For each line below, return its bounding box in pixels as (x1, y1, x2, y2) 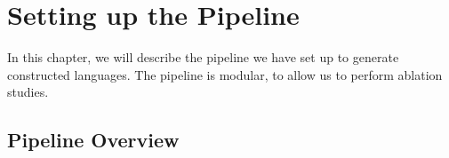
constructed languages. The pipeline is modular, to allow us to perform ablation (7, 65, 443, 83)
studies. (7, 83, 49, 101)
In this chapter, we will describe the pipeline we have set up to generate (7, 48, 399, 67)
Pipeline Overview (7, 126, 180, 154)
